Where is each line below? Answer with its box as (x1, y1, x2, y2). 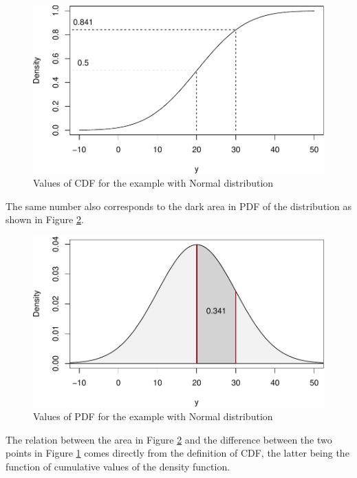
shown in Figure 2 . (6, 212, 84, 227)
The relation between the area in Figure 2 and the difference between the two (6, 432, 332, 446)
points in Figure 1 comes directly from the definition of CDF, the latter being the (6, 446, 349, 460)
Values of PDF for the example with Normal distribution (33, 409, 273, 424)
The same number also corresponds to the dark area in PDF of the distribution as (6, 198, 351, 213)
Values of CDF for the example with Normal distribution (33, 176, 274, 190)
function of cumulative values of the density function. (6, 459, 230, 474)
